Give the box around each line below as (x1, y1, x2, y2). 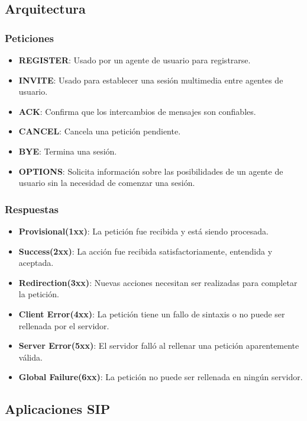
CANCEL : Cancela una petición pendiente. (18, 125, 181, 137)
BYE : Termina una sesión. (18, 144, 117, 157)
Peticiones (5, 30, 54, 45)
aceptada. (18, 256, 54, 269)
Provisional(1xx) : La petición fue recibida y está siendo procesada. (18, 224, 269, 237)
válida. (18, 351, 43, 363)
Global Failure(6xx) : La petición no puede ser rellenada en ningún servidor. (18, 371, 303, 383)
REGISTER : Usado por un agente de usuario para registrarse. (18, 54, 251, 66)
